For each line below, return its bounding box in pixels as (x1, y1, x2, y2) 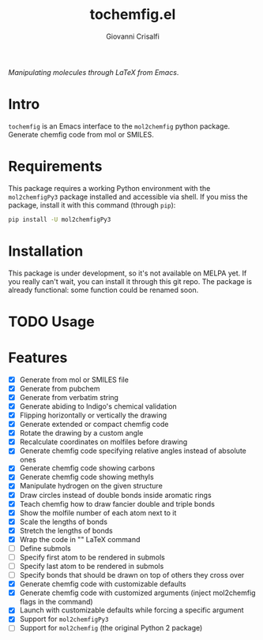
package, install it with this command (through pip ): (8, 200, 176, 210)
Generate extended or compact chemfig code (19, 420, 169, 429)
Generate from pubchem (19, 384, 100, 393)
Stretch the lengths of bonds (19, 526, 113, 535)
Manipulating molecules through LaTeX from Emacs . (8, 67, 179, 77)
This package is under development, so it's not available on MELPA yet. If (8, 268, 247, 278)
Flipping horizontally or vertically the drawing (19, 410, 167, 420)
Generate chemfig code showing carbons (19, 463, 156, 473)
